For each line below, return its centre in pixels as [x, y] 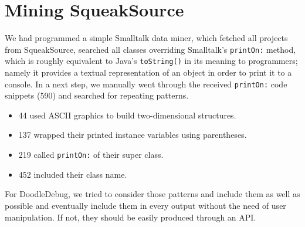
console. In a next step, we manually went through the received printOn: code [146, 84]
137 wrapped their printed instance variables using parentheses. [133, 135]
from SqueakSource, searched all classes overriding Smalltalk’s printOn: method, [150, 49]
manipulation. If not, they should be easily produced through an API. [131, 217]
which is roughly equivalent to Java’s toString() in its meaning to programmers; [151, 61]
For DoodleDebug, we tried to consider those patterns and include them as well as [152, 194]
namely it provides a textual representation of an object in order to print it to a [148, 72]
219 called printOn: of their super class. [91, 155]
